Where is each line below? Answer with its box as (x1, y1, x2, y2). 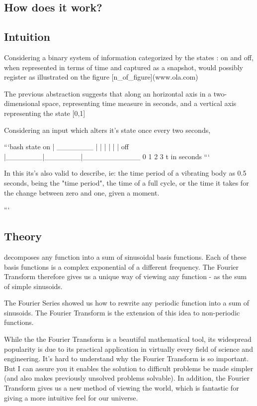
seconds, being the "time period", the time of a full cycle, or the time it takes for (4, 177, 249, 188)
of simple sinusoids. (4, 281, 63, 291)
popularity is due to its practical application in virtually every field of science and (4, 343, 253, 354)
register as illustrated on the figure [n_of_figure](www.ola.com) (4, 72, 198, 82)
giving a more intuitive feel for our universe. (4, 392, 138, 403)
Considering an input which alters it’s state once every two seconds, (4, 124, 211, 135)
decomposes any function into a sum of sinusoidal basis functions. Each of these (4, 251, 247, 262)
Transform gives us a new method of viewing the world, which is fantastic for (4, 383, 239, 393)
